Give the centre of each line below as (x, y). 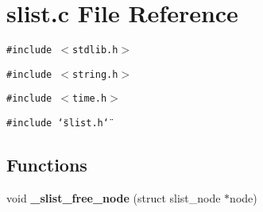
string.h (95, 74)
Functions (47, 165)
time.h (90, 99)
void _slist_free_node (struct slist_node (114, 197)
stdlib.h (95, 50)
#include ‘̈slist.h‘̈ (58, 123)
